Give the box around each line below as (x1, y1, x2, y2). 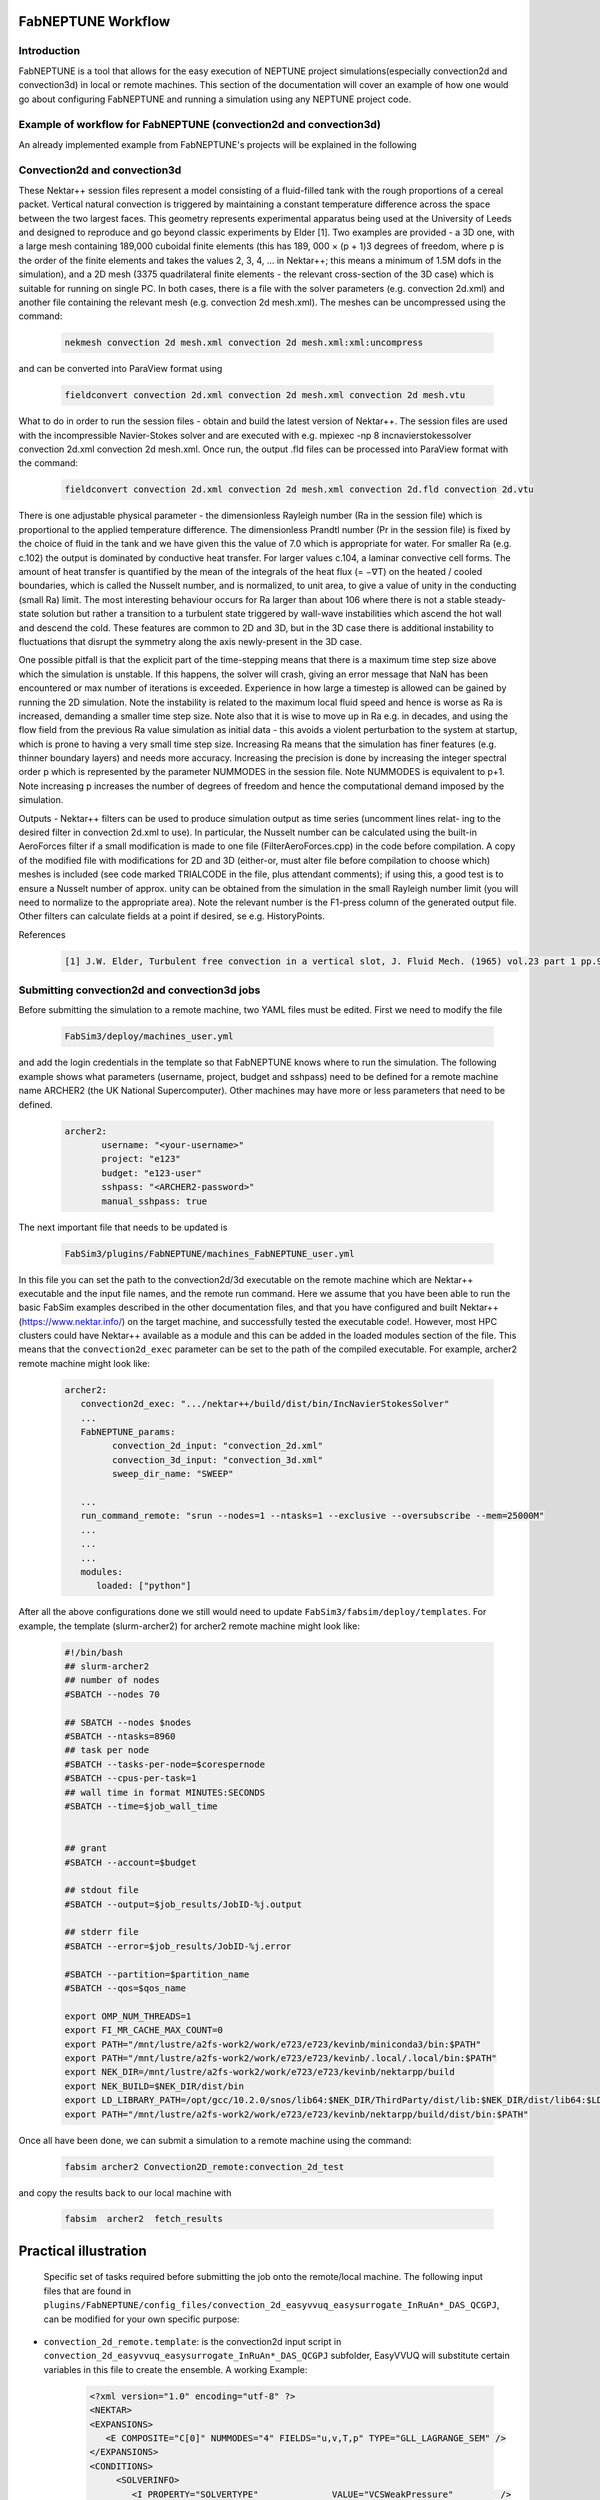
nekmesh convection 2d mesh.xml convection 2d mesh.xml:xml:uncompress (64, 337, 424, 349)
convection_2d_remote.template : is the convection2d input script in (43, 2336, 342, 2348)
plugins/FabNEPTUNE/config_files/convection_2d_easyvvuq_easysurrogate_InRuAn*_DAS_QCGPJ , (43, 2299, 500, 2311)
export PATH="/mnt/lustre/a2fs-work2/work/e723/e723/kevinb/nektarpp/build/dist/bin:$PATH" (64, 2108, 529, 2120)
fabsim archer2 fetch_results (64, 2213, 224, 2225)
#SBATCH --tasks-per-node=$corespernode (64, 1758, 265, 1770)
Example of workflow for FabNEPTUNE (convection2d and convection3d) (18, 118, 382, 132)
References (18, 928, 66, 940)
